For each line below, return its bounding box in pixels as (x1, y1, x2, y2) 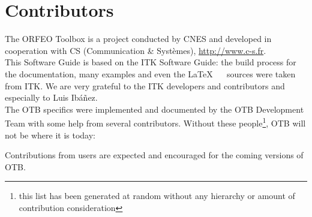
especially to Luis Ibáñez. (5, 91, 98, 104)
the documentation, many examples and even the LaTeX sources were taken (5, 67, 296, 80)
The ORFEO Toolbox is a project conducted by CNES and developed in (5, 32, 272, 45)
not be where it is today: (5, 128, 96, 141)
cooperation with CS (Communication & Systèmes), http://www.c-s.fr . (5, 44, 266, 56)
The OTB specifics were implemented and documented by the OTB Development (5, 103, 304, 115)
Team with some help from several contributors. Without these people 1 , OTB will (5, 115, 306, 129)
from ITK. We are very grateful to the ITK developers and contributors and (5, 79, 285, 92)
